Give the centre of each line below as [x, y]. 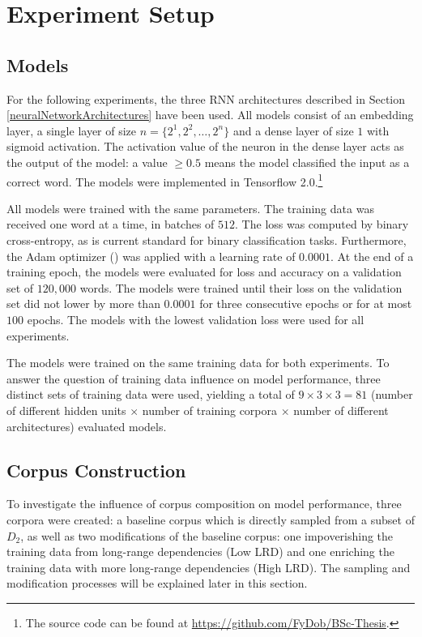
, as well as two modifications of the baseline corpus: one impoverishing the [207, 535]
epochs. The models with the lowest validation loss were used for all [196, 319]
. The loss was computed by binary [322, 224]
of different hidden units [66, 410]
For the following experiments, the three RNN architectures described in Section [206, 98]
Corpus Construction [96, 470]
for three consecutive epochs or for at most [306, 304]
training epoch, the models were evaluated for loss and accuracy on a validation [204, 272]
